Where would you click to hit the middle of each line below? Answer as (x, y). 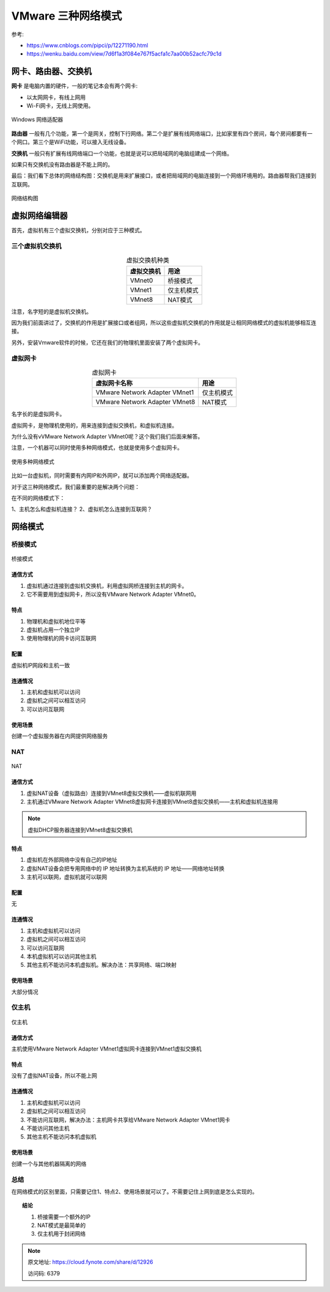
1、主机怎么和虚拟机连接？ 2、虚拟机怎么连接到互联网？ (82, 509)
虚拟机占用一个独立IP (53, 629)
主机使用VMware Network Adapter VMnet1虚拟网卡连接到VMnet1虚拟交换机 (106, 1049)
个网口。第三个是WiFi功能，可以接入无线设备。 (70, 142)
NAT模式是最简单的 (62, 1225)
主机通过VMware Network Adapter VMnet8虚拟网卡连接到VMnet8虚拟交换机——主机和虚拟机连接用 (152, 801)
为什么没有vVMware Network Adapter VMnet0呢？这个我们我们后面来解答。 (107, 436)
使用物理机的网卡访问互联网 (61, 638)
